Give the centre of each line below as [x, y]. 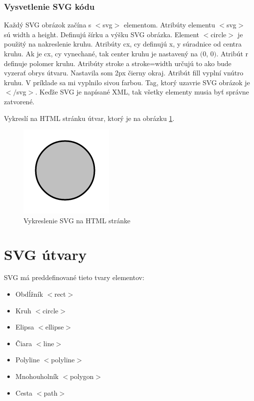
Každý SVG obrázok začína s [48, 25]
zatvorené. [19, 101]
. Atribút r [232, 53]
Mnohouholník [37, 376]
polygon [82, 376]
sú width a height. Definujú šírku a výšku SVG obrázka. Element [102, 34]
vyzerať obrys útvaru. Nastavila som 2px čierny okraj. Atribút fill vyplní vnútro [124, 73]
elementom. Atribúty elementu [169, 25]
